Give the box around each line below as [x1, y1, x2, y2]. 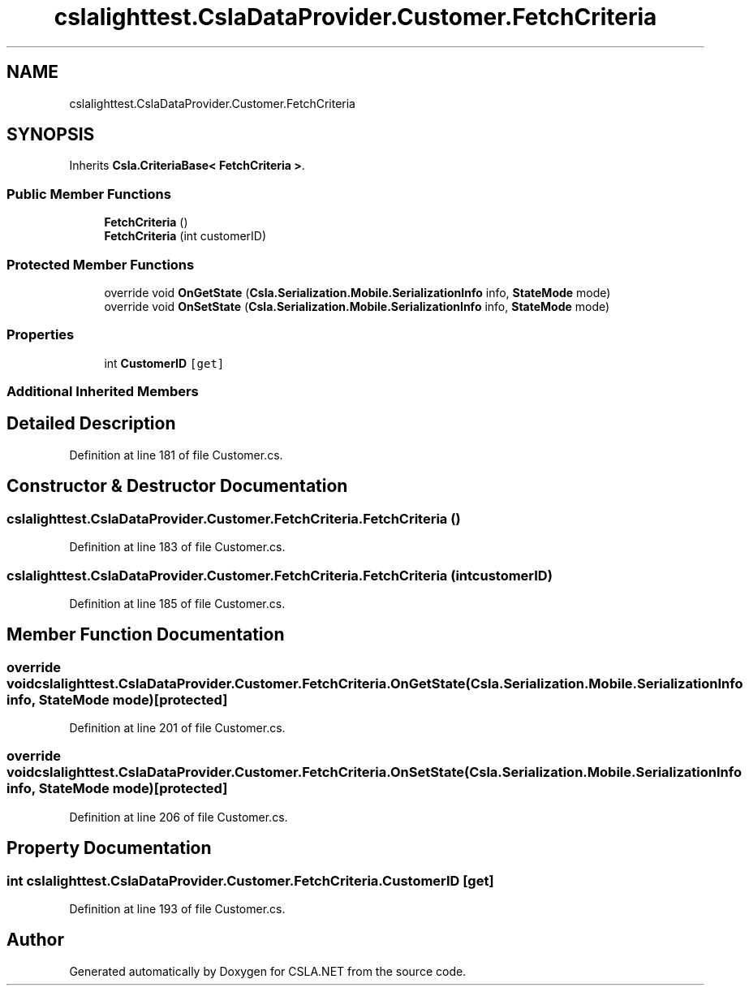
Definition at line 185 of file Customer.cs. [69, 596, 286, 610]
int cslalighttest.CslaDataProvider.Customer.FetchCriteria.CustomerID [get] [6, 872, 494, 889]
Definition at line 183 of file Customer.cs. [69, 540, 286, 554]
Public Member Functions [6, 185, 171, 202]
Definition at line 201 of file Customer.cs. [69, 721, 286, 735]
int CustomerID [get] [104, 356, 225, 370]
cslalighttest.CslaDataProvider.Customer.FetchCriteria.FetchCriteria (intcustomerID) [6, 567, 553, 584]
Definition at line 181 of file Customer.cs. [69, 447, 283, 462]
